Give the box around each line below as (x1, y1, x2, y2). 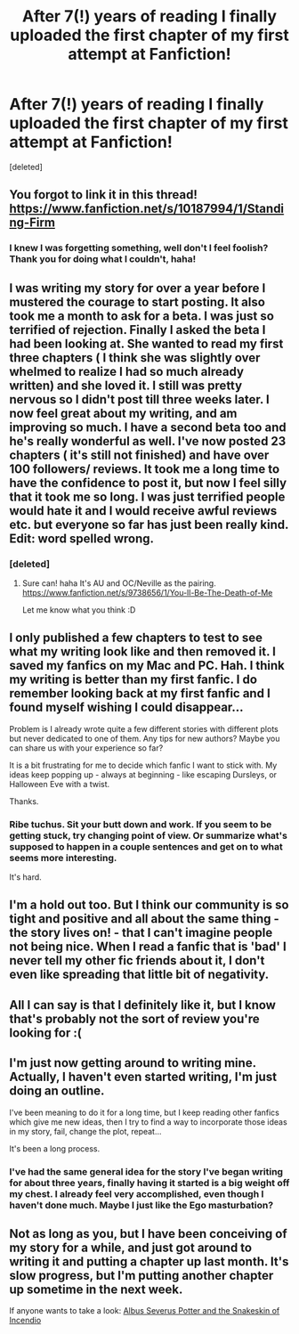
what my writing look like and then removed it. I (9, 644, 276, 660)
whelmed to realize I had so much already (9, 363, 245, 379)
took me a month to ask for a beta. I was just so (9, 308, 274, 323)
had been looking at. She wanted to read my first (9, 336, 284, 351)
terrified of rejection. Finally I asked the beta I (9, 322, 266, 338)
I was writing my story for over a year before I (9, 281, 266, 296)
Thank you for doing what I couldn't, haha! (9, 253, 197, 265)
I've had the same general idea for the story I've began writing (9, 1165, 283, 1177)
